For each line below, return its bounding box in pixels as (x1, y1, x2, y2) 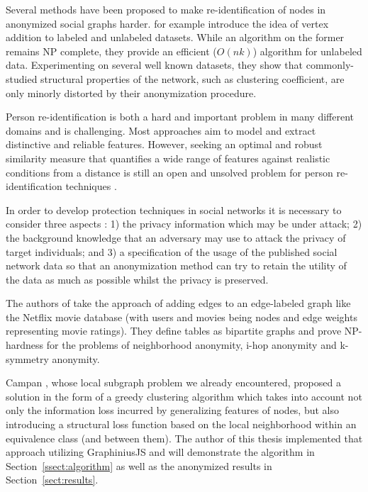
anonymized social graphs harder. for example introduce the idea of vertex (6, 16, 329, 30)
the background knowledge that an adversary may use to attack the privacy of (6, 230, 346, 245)
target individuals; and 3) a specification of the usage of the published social (6, 244, 338, 259)
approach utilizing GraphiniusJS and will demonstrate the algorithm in (6, 445, 315, 459)
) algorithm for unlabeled (252, 43, 362, 58)
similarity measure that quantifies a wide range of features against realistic (6, 150, 330, 165)
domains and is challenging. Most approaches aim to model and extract (6, 123, 316, 138)
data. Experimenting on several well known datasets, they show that (6, 57, 303, 72)
